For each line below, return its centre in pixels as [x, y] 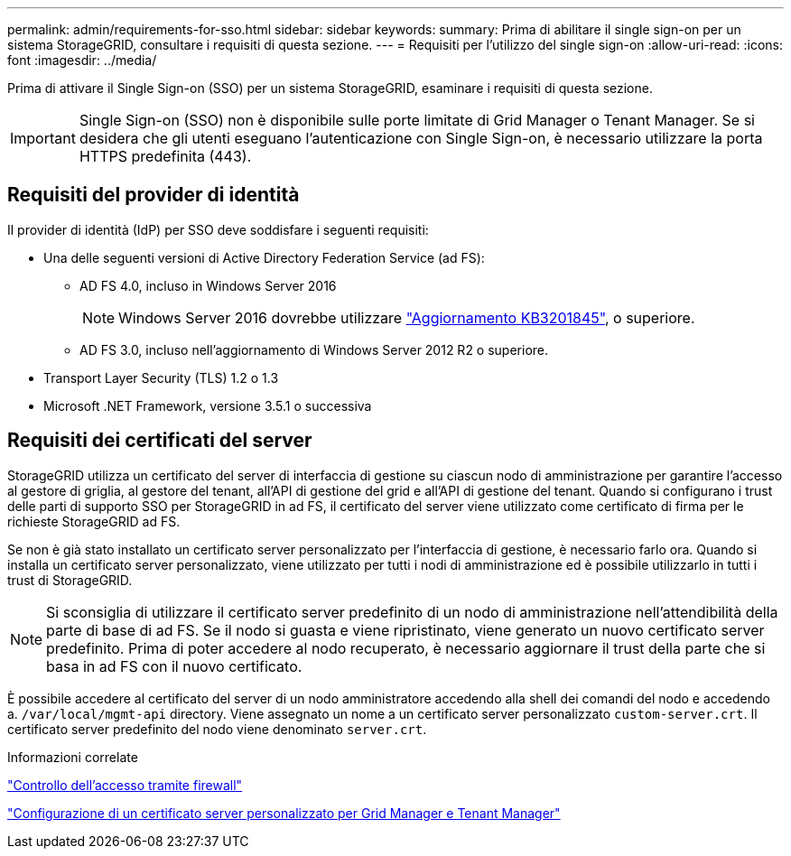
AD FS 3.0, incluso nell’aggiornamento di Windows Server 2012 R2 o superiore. [314, 349]
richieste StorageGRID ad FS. [94, 521]
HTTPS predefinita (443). [165, 156]
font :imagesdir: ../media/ [82, 60]
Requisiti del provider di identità [154, 195]
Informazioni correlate [73, 757]
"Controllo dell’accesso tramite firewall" [125, 785]
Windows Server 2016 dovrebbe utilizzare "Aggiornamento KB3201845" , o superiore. [407, 317]
